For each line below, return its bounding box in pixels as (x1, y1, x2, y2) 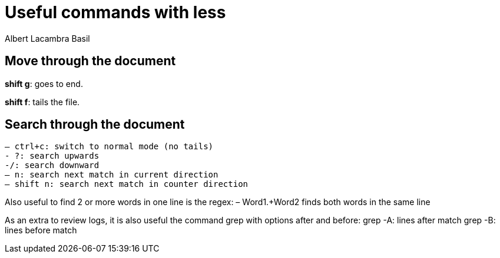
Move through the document (5, 53, 176, 69)
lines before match (5, 225, 77, 236)
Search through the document (5, 117, 185, 132)
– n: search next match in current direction (5, 170, 218, 180)
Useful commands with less (5, 2, 226, 22)
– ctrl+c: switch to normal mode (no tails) (5, 142, 214, 152)
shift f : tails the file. (5, 96, 80, 107)
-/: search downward (5, 160, 100, 170)
